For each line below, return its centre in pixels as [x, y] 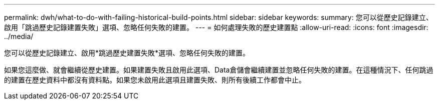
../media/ [19, 36]
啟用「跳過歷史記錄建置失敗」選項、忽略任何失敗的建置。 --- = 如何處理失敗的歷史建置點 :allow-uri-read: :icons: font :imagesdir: [216, 27]
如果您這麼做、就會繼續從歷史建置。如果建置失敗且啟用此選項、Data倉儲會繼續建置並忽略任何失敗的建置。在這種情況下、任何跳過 [219, 70]
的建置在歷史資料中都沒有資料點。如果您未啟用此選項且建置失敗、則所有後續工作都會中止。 [155, 80]
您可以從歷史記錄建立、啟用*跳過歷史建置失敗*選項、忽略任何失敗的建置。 [127, 53]
